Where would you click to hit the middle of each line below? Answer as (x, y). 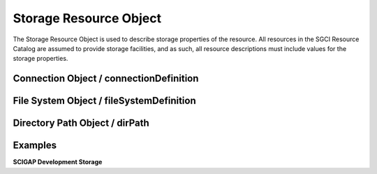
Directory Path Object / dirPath (81, 123)
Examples (35, 146)
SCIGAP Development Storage (58, 162)
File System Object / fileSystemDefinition (104, 101)
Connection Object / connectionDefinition (106, 79)
